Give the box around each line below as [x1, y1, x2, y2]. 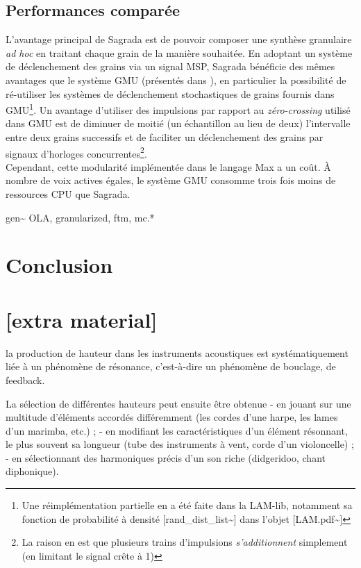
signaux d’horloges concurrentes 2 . [6, 144, 147, 160]
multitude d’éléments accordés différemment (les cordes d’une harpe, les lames [6, 410, 338, 424]
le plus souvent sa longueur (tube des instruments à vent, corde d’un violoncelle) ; [6, 437, 354, 451]
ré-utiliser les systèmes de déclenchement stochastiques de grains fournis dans [6, 86, 335, 101]
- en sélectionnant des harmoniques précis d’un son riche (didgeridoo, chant [6, 450, 326, 465]
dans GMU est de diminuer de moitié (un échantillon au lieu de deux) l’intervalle [6, 116, 351, 131]
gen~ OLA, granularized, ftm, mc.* [6, 210, 155, 224]
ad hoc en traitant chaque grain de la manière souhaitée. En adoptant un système [6, 45, 353, 60]
